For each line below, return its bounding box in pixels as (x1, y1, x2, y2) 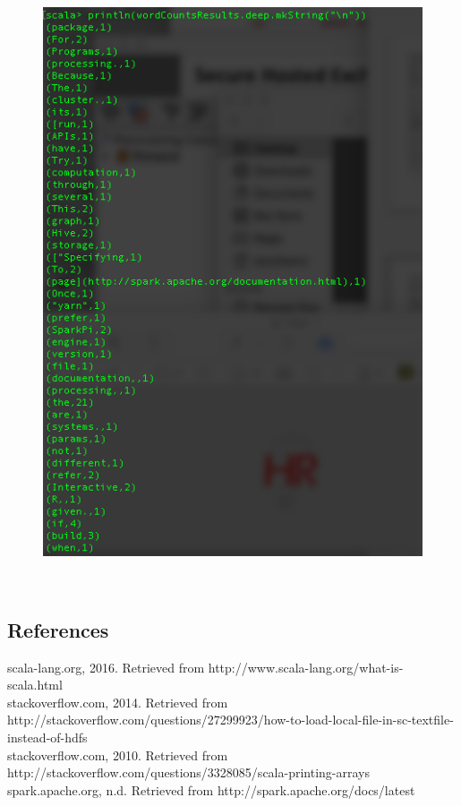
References (7, 615, 109, 643)
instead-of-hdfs (7, 728, 88, 747)
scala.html (7, 675, 63, 694)
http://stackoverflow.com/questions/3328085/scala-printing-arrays (7, 763, 370, 782)
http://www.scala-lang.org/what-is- (208, 657, 404, 676)
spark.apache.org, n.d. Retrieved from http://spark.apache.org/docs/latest (7, 780, 415, 799)
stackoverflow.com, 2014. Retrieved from (7, 692, 228, 711)
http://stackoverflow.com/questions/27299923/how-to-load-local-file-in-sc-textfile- (7, 710, 454, 729)
